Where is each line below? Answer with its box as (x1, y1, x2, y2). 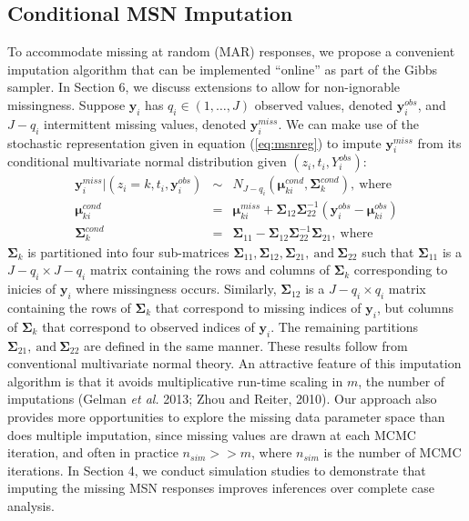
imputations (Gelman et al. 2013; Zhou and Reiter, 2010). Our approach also (7, 389, 437, 408)
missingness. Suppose (7, 95, 126, 114)
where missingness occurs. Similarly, (76, 279, 277, 298)
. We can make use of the (278, 114, 419, 133)
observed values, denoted (254, 95, 393, 114)
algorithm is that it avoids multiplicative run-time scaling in (7, 371, 343, 390)
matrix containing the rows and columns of (89, 260, 331, 279)
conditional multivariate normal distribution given (7, 152, 287, 171)
